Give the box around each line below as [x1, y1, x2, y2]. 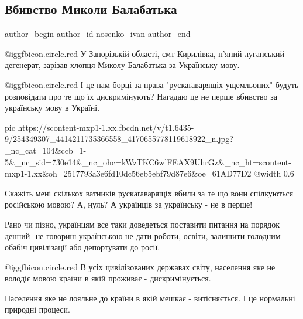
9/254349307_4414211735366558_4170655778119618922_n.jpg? [5, 133, 233, 145]
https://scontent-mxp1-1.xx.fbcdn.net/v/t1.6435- [18, 121, 194, 133]
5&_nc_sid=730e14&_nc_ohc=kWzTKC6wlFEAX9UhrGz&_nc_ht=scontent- [5, 155, 291, 168]
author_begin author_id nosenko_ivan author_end [5, 28, 191, 40]
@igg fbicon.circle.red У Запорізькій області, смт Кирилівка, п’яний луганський [5, 47, 284, 59]
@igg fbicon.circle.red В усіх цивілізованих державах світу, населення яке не [5, 260, 276, 273]
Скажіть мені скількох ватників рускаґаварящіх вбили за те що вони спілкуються [5, 186, 294, 199]
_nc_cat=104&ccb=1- [5, 144, 87, 156]
